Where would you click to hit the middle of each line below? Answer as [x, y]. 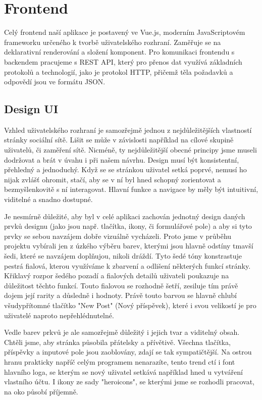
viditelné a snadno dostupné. [48, 199]
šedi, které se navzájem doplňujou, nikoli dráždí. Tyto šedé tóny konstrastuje [123, 256]
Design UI [31, 109]
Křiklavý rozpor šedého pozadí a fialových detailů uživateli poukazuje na [117, 276]
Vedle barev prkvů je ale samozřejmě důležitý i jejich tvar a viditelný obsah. [122, 332]
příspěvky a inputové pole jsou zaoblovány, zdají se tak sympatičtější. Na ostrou [128, 352]
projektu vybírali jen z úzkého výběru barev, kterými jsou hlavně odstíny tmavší [129, 246]
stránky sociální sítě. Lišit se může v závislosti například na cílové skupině [119, 140]
